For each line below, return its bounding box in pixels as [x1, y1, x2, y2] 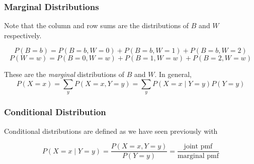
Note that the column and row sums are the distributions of [4, 20, 189, 31]
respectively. [4, 30, 42, 40]
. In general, [154, 69, 192, 79]
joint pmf [184, 143, 213, 150]
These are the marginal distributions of [4, 69, 124, 79]
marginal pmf [177, 152, 219, 160]
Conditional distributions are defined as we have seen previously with [4, 125, 218, 136]
